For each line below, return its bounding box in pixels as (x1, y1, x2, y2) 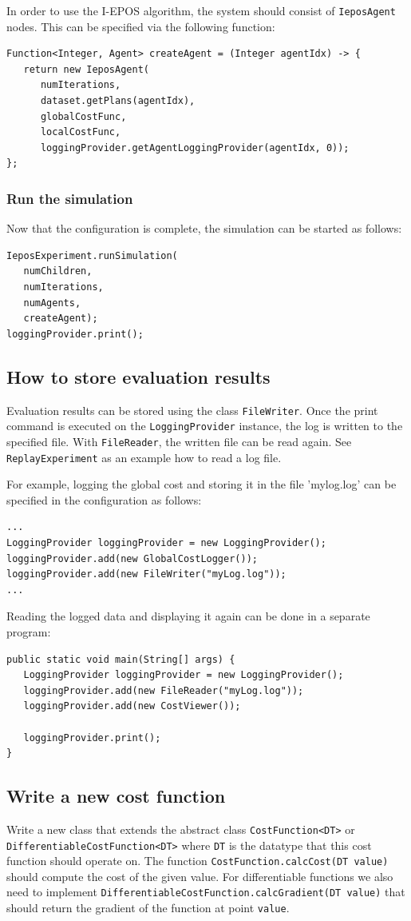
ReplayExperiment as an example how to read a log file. (6, 449, 282, 465)
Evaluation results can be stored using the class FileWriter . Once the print (6, 401, 378, 418)
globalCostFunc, (40, 110, 127, 122)
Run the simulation (6, 188, 133, 208)
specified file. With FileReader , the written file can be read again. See (6, 433, 352, 449)
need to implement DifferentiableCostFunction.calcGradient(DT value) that (6, 883, 405, 900)
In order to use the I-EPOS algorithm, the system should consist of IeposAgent (6, 2, 396, 18)
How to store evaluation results (6, 364, 271, 389)
